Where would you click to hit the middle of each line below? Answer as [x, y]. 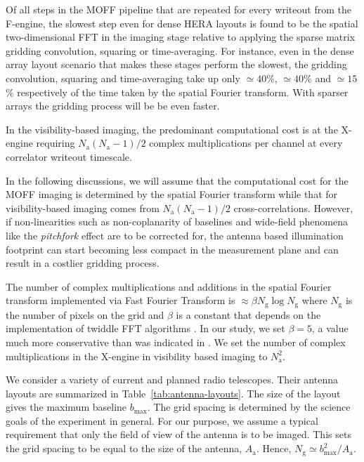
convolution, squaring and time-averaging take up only [123, 78]
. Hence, [274, 448]
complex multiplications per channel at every [246, 143]
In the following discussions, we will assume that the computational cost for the [177, 180]
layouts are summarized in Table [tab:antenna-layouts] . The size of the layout [173, 393]
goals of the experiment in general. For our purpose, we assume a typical [162, 420]
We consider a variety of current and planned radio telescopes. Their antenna [172, 379]
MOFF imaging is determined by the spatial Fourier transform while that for [172, 194]
